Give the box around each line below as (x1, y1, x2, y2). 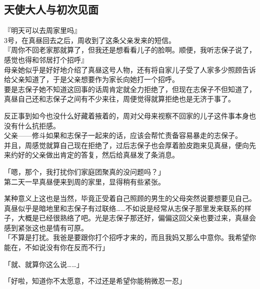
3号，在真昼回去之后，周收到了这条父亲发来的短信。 (4, 34, 175, 45)
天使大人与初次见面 (4, 1, 98, 17)
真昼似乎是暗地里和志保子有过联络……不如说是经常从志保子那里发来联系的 (4, 202, 244, 213)
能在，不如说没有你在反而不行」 (4, 242, 109, 252)
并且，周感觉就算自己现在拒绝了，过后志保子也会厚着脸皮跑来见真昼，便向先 (4, 139, 256, 150)
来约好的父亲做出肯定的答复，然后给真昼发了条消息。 (4, 149, 179, 160)
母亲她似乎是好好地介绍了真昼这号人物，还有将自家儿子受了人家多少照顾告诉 (4, 64, 256, 74)
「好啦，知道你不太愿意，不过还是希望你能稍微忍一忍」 (4, 275, 186, 286)
